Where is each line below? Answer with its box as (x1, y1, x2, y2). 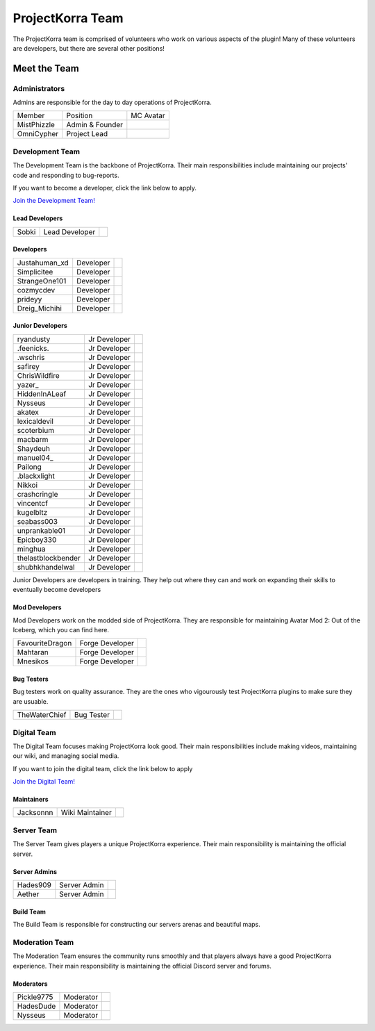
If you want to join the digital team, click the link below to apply (12, 764, 193, 773)
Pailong (17, 462, 42, 472)
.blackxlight (17, 471, 55, 481)
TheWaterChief (17, 710, 67, 720)
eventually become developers (12, 586, 101, 594)
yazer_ (17, 379, 39, 389)
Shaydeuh (17, 443, 50, 453)
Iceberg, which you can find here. (12, 625, 110, 634)
